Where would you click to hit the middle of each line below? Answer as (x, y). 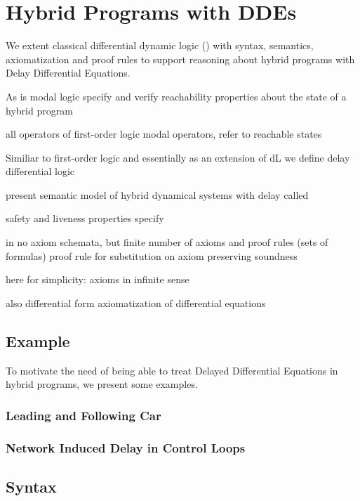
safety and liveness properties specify (85, 218)
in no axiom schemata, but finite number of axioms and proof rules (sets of (167, 242)
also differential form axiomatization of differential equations (136, 302)
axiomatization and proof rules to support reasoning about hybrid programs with (180, 59)
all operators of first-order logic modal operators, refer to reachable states (164, 134)
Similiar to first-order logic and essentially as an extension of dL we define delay (178, 157)
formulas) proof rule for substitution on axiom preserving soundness (152, 255)
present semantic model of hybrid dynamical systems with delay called (157, 194)
